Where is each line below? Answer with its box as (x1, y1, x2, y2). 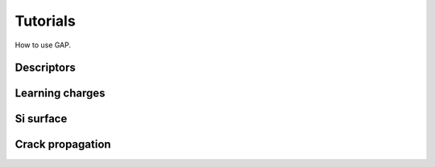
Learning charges (14, 87, 106, 100)
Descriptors (14, 61, 77, 75)
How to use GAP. (14, 40, 72, 50)
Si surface (14, 112, 68, 126)
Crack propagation (14, 137, 112, 152)
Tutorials (14, 12, 76, 30)
